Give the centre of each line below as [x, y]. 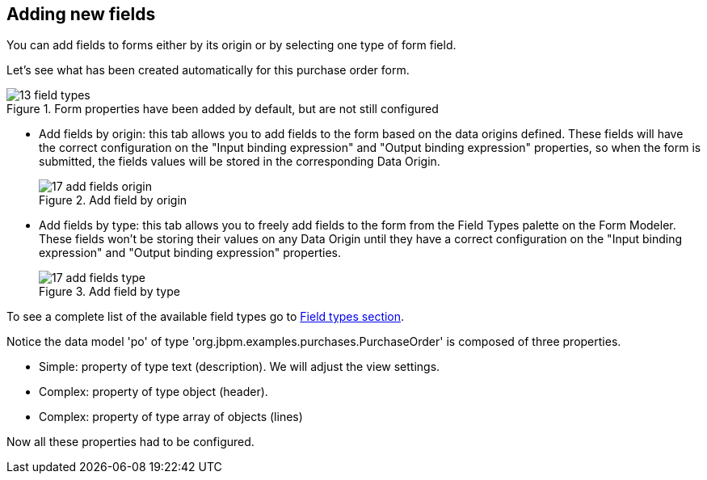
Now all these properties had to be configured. [130, 442]
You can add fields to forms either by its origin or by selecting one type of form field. [231, 45]
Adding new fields [81, 14]
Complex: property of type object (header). [154, 392]
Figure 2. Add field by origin [113, 200]
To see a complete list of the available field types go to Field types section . [206, 317]
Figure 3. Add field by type [109, 292]
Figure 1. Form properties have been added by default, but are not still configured [223, 109]
